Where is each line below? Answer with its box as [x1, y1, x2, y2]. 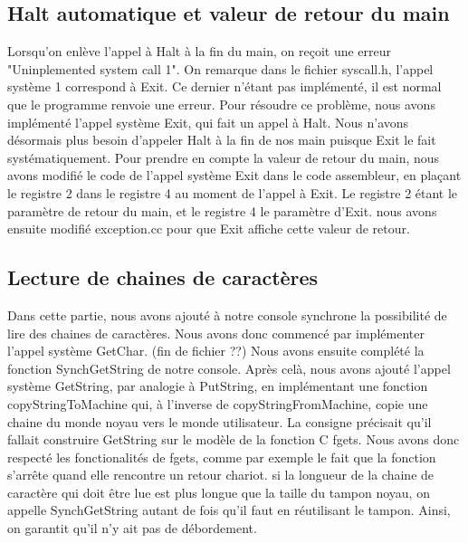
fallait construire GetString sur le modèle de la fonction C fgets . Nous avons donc [7, 430, 460, 449]
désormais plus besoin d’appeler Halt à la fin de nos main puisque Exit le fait [7, 130, 436, 149]
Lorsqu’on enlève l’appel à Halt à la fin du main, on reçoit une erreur [7, 42, 392, 61]
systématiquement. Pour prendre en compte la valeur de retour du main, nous [7, 148, 440, 167]
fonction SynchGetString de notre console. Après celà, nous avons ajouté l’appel [7, 358, 451, 377]
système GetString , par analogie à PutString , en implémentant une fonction [7, 376, 428, 395]
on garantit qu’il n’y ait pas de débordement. [7, 519, 257, 538]
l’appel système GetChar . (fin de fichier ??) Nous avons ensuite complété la [7, 341, 425, 360]
